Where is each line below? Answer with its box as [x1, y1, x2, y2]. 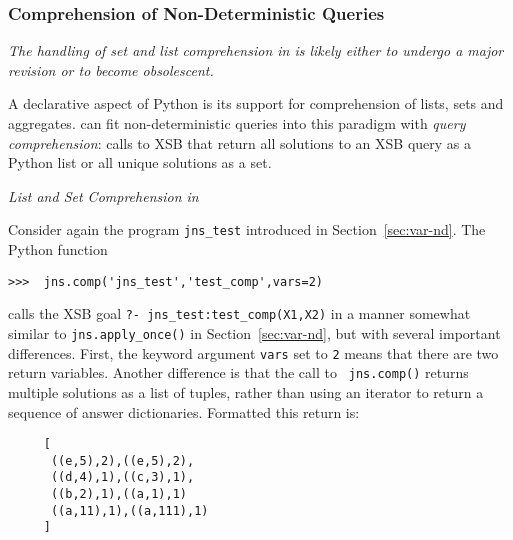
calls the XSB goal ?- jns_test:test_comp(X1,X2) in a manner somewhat [8, 303, 471, 324]
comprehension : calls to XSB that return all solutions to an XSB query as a [8, 132, 472, 153]
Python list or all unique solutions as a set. [8, 152, 272, 173]
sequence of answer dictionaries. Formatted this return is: [8, 401, 360, 422]
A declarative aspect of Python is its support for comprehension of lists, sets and [8, 93, 504, 114]
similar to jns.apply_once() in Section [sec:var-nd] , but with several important [8, 322, 501, 343]
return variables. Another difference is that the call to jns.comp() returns [8, 362, 469, 383]
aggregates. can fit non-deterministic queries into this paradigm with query [8, 113, 466, 133]
